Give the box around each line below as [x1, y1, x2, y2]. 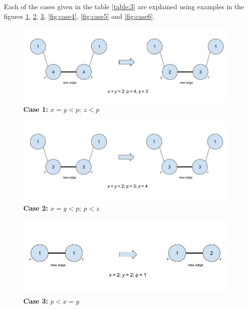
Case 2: [23, 202, 49, 213]
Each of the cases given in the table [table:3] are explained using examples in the [4, 1, 244, 11]
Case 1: [23, 104, 49, 114]
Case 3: [23, 295, 49, 306]
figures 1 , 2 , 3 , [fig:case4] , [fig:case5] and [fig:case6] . [4, 11, 155, 21]
